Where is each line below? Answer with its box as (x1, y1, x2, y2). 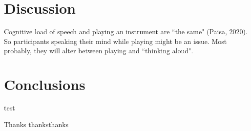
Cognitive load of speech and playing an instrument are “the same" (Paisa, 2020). (4, 26, 248, 37)
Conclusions (4, 74, 85, 94)
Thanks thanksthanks (4, 119, 69, 129)
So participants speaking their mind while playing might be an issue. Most (4, 36, 227, 46)
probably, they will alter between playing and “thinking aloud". (4, 45, 193, 56)
